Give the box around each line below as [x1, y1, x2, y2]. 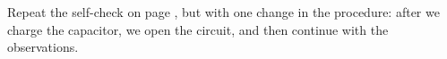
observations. [7, 38, 79, 56]
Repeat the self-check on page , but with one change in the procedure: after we [7, 3, 440, 21]
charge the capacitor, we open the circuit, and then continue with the [7, 20, 389, 38]
